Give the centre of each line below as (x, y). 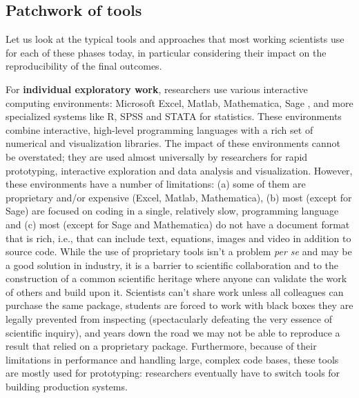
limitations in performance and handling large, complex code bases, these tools (172, 359)
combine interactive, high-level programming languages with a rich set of (159, 129)
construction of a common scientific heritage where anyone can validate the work (176, 278)
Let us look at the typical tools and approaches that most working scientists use (175, 39)
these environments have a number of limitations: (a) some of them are (156, 184)
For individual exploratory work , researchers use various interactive (157, 89)
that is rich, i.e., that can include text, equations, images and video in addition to (178, 238)
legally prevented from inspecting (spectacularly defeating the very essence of (169, 319)
